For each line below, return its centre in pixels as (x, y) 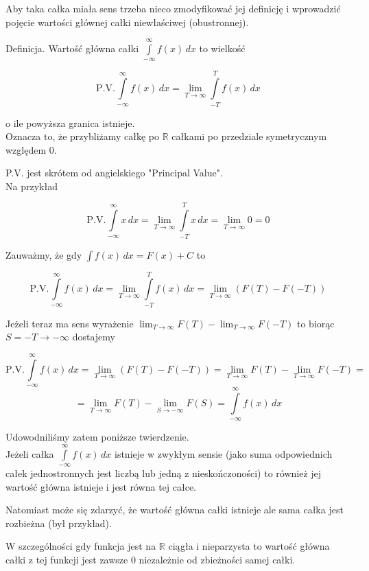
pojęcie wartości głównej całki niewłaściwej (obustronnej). (127, 22)
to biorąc (316, 323)
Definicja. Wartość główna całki (72, 48)
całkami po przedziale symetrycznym (249, 136)
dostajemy (94, 337)
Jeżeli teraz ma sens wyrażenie (70, 323)
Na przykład (32, 186)
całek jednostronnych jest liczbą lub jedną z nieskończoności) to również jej (164, 473)
